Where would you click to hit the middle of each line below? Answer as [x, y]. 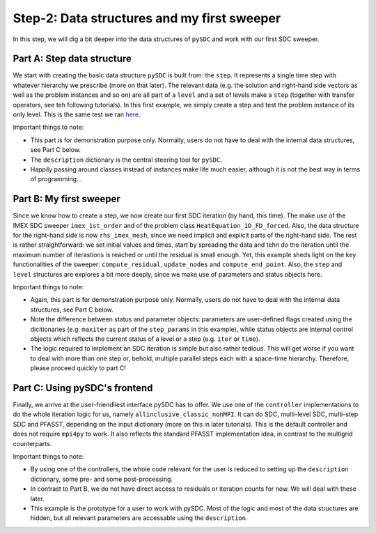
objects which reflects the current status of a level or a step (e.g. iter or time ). [145, 339]
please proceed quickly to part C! [78, 368]
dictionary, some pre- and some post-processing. [102, 479]
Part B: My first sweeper [67, 199]
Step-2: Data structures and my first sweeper [147, 18]
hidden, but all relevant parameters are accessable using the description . [139, 518]
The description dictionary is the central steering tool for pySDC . [126, 160]
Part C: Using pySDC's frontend [83, 388]
